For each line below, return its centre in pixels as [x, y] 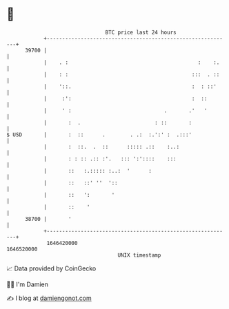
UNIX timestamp [139, 255]
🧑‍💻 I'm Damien [28, 284]
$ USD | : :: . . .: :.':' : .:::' [99, 135]
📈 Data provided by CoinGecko [51, 268]
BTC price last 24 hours [141, 32]
